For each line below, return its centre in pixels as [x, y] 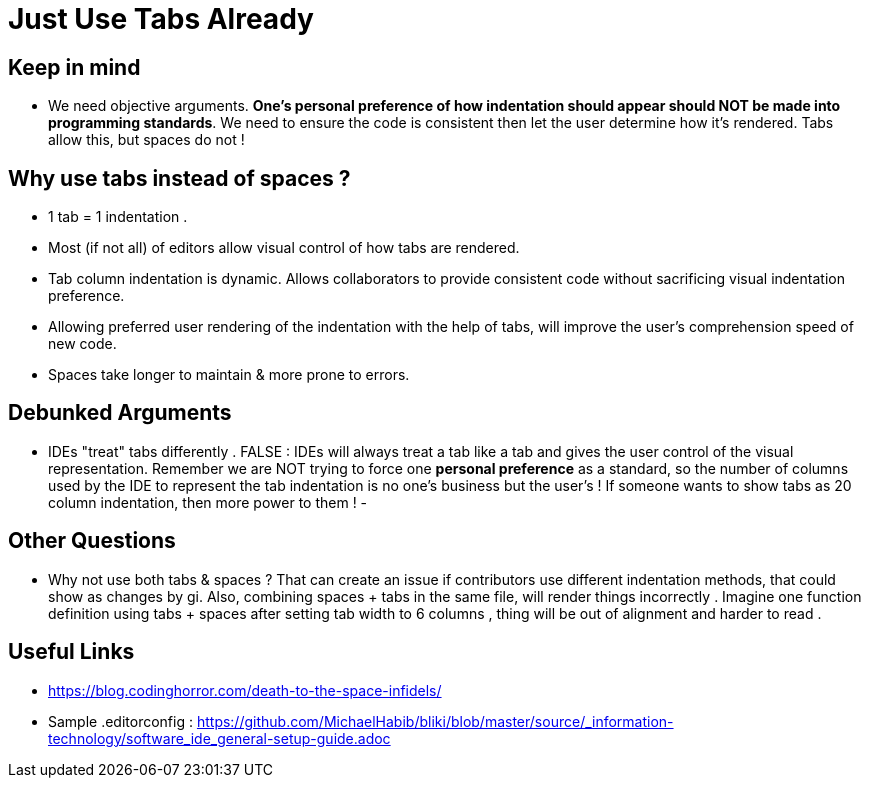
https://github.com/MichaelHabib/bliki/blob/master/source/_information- [435, 721]
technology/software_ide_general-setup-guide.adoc [219, 738]
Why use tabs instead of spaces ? [179, 178]
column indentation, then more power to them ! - [208, 502]
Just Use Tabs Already [161, 19]
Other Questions [92, 541]
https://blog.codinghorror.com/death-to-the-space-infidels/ [245, 690]
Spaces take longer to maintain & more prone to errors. [229, 375]
